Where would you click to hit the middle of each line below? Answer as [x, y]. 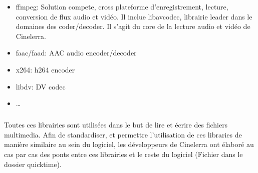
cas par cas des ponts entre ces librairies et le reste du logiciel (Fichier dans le [123, 154]
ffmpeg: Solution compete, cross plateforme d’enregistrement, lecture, [122, 6]
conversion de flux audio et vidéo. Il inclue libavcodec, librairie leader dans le [134, 16]
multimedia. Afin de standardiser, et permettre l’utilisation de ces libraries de [123, 134]
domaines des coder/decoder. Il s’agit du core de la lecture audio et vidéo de [133, 26]
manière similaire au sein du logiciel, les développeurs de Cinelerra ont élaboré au [129, 144]
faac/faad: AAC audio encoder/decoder [76, 53]
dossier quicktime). [33, 164]
